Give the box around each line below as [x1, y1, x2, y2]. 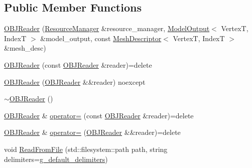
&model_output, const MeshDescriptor [40, 33, 162, 43]
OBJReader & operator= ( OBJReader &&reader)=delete [4, 127, 181, 137]
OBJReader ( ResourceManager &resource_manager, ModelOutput [4, 23, 210, 34]
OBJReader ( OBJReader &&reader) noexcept [4, 76, 146, 87]
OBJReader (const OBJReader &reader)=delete [4, 59, 152, 70]
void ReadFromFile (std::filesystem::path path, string [4, 143, 168, 154]
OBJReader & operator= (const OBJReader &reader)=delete [4, 110, 194, 120]
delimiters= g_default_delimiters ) [4, 153, 108, 164]
